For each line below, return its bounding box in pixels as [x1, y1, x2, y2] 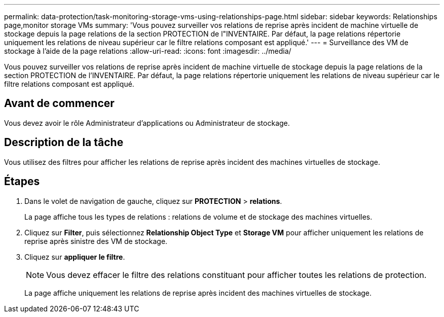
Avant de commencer [4, 97, 115, 110]
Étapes [4, 175, 40, 188]
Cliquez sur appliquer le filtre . [24, 252, 125, 261]
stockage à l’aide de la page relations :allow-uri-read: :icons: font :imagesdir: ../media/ [4, 47, 291, 55]
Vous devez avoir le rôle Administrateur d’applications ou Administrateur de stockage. [4, 118, 290, 127]
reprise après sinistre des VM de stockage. [24, 236, 168, 245]
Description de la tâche [4, 136, 124, 149]
